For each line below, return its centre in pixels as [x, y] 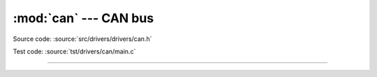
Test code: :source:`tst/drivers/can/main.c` [74, 51]
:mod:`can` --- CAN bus [83, 18]
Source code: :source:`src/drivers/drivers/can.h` [82, 39]
